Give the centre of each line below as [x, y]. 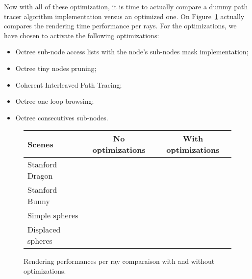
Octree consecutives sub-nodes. [62, 117]
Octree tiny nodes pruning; [56, 68]
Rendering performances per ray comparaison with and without [119, 261]
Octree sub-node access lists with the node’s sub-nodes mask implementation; [132, 52]
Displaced [44, 230]
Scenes [40, 144]
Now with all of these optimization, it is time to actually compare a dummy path [126, 6]
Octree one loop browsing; [55, 101]
